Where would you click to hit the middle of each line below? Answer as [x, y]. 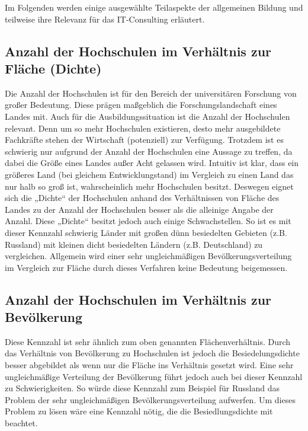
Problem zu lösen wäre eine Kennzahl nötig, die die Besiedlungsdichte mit [139, 411]
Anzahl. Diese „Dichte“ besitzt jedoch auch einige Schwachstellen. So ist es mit [148, 221]
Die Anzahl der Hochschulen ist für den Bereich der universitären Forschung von [151, 93]
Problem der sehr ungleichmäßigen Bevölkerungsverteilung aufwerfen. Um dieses [150, 399]
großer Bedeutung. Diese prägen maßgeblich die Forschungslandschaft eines [141, 105]
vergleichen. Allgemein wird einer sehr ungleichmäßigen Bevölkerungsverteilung [148, 256]
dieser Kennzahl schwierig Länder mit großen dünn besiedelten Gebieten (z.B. [146, 232]
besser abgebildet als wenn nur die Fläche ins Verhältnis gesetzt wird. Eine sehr [149, 365]
